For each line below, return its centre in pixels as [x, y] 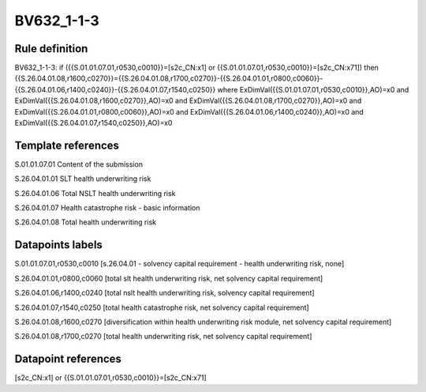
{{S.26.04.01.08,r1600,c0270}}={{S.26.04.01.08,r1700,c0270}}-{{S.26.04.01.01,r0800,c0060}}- [169, 78]
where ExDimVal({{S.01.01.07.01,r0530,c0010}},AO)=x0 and [313, 89]
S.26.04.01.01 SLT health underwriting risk [83, 179]
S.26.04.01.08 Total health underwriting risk [86, 222]
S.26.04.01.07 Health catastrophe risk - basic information [107, 208]
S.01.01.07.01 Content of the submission [79, 164]
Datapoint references [68, 359]
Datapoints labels [58, 245]
